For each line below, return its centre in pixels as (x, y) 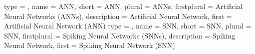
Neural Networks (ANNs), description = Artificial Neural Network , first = (118, 16)
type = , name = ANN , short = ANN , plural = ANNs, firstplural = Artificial (123, 6)
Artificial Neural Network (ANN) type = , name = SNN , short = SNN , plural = (128, 26)
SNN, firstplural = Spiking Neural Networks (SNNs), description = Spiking (120, 35)
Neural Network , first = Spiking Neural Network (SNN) (90, 45)
